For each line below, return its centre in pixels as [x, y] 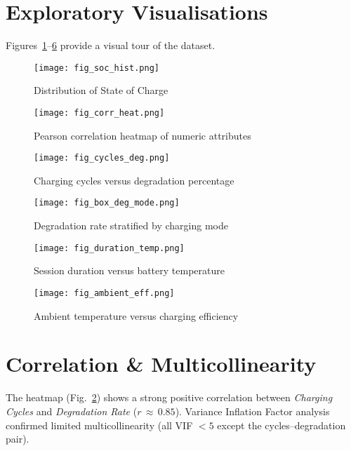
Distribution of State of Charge [101, 90]
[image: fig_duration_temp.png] [109, 248]
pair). [18, 439]
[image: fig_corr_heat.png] [99, 113]
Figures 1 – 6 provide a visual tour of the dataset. [111, 45]
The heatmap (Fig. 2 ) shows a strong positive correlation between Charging [169, 397]
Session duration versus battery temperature [129, 270]
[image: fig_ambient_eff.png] [104, 293]
